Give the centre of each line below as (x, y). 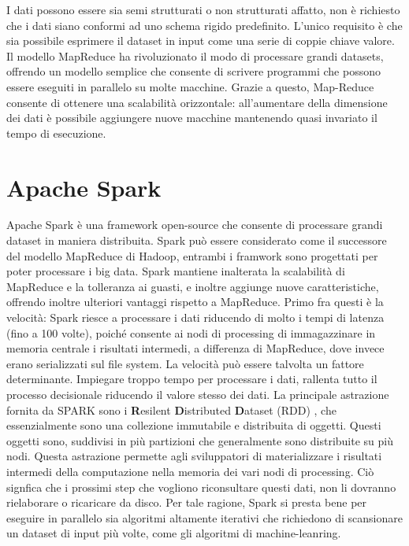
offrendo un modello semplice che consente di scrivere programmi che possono (193, 71)
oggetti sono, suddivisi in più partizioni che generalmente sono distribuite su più (200, 440)
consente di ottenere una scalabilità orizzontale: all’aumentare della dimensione (197, 102)
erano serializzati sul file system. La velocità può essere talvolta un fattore (185, 363)
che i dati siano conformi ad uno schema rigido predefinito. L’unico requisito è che (204, 25)
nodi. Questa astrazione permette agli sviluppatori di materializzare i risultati (194, 456)
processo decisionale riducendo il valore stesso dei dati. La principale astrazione (198, 394)
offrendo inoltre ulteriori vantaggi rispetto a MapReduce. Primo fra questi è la (195, 302)
